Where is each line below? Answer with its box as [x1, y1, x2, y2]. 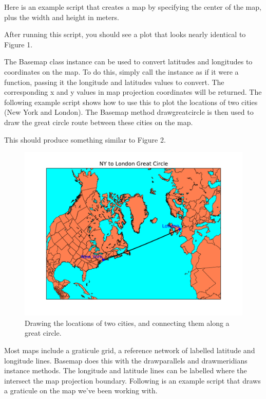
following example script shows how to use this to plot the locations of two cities [4, 96, 258, 107]
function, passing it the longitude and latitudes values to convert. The [4, 76, 224, 87]
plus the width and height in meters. [4, 11, 119, 22]
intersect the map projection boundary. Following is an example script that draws [4, 375, 261, 386]
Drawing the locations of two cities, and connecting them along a [25, 317, 230, 328]
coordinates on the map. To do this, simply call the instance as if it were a [4, 66, 239, 77]
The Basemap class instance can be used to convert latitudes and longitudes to [4, 56, 253, 67]
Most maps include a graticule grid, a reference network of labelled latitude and [4, 344, 255, 355]
